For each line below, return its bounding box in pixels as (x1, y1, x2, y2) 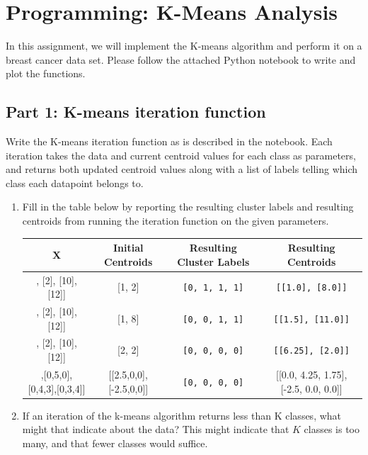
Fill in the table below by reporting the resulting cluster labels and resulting (22, 199, 354, 214)
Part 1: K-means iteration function (6, 101, 266, 123)
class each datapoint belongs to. (6, 175, 144, 190)
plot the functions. (6, 66, 86, 81)
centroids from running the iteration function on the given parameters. (22, 213, 329, 228)
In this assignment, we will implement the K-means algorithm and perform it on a (6, 38, 362, 53)
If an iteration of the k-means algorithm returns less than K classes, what (22, 408, 342, 422)
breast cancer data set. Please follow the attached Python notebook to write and (6, 52, 356, 67)
